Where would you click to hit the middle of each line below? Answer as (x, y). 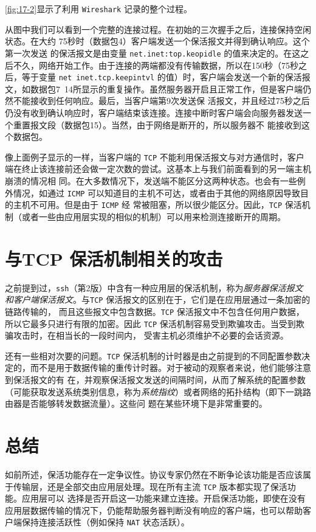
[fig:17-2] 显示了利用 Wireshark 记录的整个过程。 (98, 9)
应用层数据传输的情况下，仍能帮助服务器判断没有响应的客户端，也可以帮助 (154, 510)
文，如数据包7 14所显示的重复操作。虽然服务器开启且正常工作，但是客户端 (154, 88)
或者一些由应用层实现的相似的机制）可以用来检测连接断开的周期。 (153, 216)
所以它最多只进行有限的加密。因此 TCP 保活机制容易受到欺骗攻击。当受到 (150, 323)
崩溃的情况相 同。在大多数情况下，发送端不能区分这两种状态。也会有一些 (151, 180)
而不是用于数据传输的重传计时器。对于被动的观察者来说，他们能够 (162, 368)
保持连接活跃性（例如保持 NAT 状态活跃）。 (105, 522)
